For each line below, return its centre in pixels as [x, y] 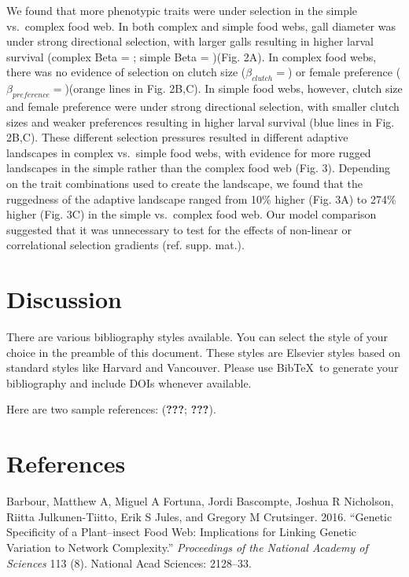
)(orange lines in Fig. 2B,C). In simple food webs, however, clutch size [234, 88]
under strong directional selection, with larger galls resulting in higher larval [190, 41]
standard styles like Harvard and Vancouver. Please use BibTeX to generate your [203, 368]
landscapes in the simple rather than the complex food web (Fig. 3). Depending [198, 168]
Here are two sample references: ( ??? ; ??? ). [111, 409]
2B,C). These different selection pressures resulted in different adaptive [177, 137]
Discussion [64, 299]
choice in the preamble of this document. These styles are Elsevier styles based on [203, 352]
